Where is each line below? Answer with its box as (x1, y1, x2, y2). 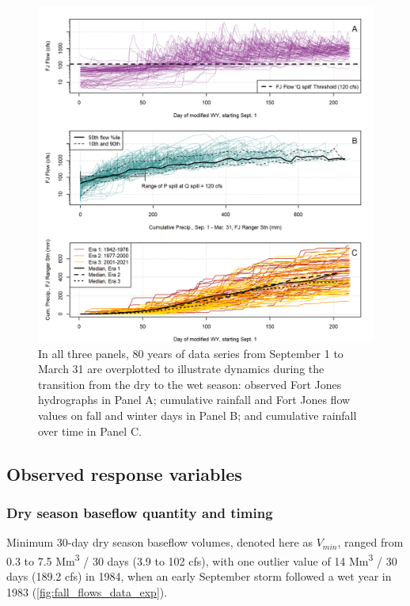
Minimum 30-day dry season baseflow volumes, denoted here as (6, 534, 313, 551)
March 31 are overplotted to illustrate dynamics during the (38, 360, 325, 377)
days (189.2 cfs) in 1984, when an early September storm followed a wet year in (6, 568, 392, 584)
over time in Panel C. (38, 422, 142, 439)
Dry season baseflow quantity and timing (6, 502, 273, 522)
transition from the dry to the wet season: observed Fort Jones (38, 375, 342, 392)
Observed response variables (6, 461, 242, 486)
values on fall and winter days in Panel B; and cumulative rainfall (38, 406, 357, 423)
